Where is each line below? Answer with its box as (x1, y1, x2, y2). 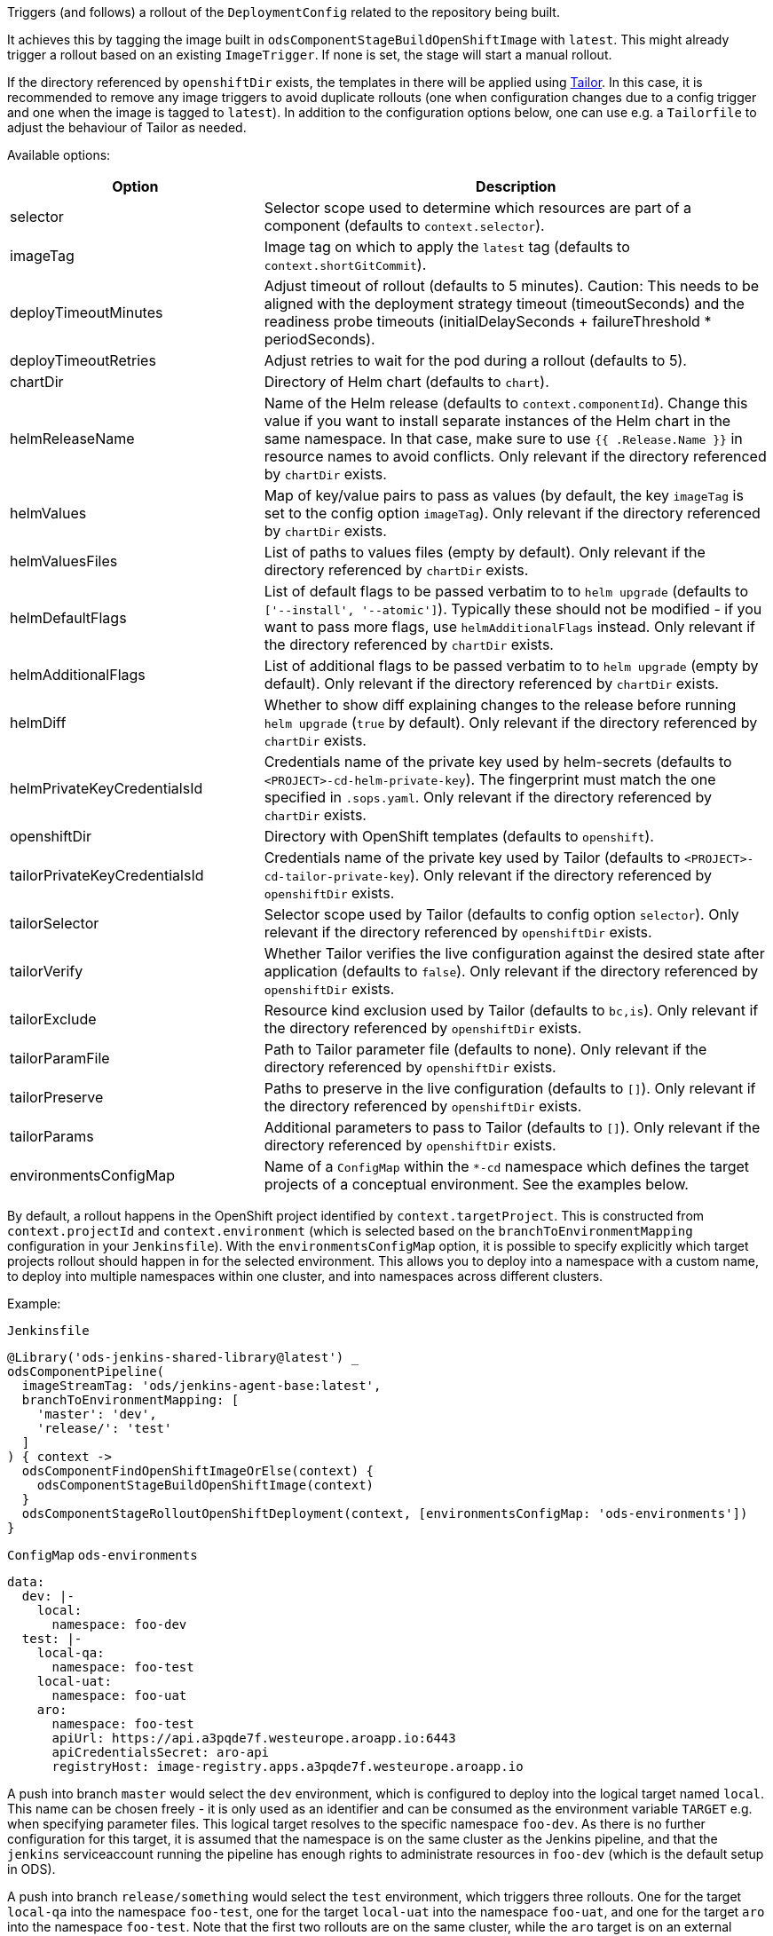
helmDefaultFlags (10, 609, 127, 627)
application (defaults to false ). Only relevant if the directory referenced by (264, 962, 759, 980)
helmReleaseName (10, 430, 135, 447)
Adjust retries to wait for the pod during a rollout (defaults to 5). (264, 352, 687, 369)
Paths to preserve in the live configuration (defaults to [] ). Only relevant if (264, 1079, 756, 1097)
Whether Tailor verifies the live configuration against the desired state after (264, 944, 765, 962)
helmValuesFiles (10, 552, 118, 570)
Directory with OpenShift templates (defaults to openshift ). (264, 827, 654, 845)
